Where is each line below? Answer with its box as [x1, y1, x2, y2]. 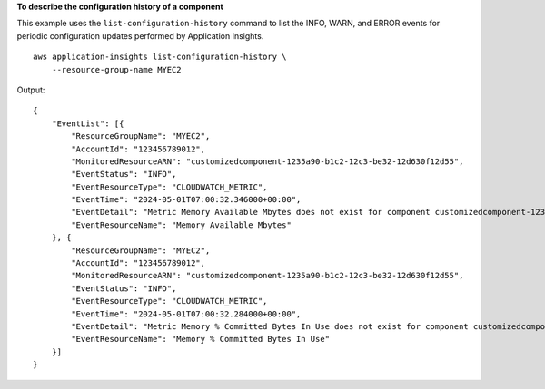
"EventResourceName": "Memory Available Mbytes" [71, 219, 292, 230]
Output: [16, 84, 45, 95]
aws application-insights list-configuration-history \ [33, 52, 287, 63]
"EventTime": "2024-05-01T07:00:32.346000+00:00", [71, 195, 302, 205]
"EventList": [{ [51, 118, 124, 129]
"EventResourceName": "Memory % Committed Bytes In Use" [71, 334, 331, 345]
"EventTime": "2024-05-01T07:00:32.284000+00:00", [71, 308, 302, 319]
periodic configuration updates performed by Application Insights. [16, 30, 264, 41]
